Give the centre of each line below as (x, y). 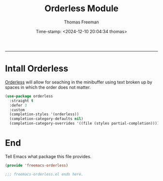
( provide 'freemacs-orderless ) (37, 165)
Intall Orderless (37, 69)
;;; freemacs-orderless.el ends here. (44, 174)
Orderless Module (81, 9)
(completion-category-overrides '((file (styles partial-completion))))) (85, 123)
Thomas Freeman (81, 22)
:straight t (22, 101)
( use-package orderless (29, 96)
